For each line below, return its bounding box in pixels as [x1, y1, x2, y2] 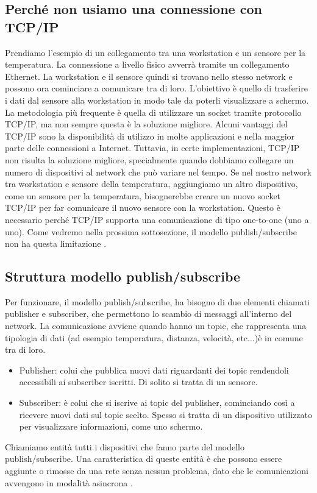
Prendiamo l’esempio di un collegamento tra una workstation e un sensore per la [5, 46, 306, 59]
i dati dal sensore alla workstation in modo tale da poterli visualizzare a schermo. [5, 93, 309, 106]
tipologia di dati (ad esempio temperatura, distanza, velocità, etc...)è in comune [5, 331, 303, 344]
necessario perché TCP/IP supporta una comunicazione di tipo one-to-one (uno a [5, 213, 309, 225]
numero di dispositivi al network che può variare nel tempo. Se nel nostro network [5, 165, 312, 178]
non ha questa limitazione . [5, 237, 107, 250]
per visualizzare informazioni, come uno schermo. [19, 420, 203, 433]
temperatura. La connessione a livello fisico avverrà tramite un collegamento [5, 58, 290, 71]
